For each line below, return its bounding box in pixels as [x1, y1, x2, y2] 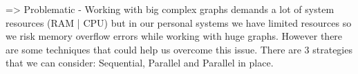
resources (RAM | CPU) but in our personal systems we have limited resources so [6, 15, 352, 29]
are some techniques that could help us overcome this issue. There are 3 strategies [6, 42, 352, 56]
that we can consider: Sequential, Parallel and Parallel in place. [6, 56, 274, 70]
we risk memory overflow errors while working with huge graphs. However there [6, 29, 343, 43]
